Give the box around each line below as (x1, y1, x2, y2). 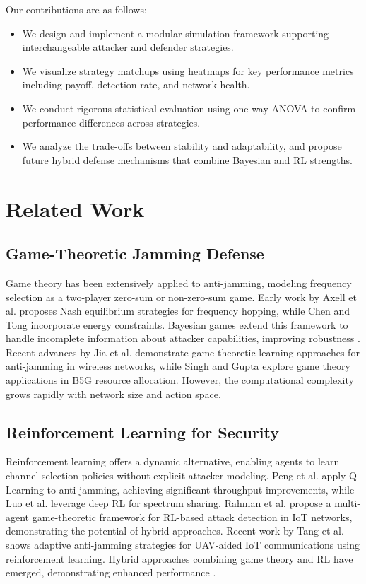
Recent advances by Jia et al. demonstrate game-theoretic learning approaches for (6, 344, 360, 359)
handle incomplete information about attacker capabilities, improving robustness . (6, 331, 360, 346)
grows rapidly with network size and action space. (6, 386, 221, 401)
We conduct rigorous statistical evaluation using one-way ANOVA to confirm (22, 100, 356, 115)
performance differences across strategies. (22, 115, 201, 129)
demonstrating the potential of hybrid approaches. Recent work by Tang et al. (6, 523, 344, 538)
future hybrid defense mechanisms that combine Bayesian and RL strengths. (22, 152, 353, 167)
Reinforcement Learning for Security (6, 421, 280, 443)
